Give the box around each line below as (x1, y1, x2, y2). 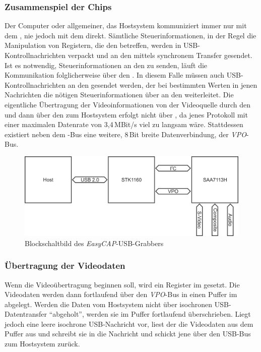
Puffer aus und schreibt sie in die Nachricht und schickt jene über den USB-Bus (5, 328, 251, 339)
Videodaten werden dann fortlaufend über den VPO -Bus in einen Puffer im (5, 289, 237, 300)
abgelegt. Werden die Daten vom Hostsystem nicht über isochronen (5, 299, 213, 309)
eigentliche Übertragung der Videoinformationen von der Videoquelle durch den (5, 99, 250, 109)
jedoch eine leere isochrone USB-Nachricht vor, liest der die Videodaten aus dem (5, 318, 253, 329)
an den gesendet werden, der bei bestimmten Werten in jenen (68, 79, 257, 90)
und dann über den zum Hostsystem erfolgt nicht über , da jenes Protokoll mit (5, 109, 248, 120)
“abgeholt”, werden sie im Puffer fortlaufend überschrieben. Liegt (49, 309, 251, 319)
